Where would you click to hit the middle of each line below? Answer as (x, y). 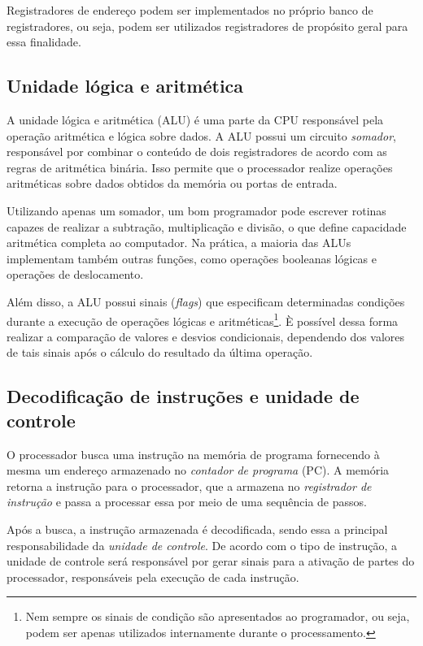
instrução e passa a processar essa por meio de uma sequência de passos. (187, 502)
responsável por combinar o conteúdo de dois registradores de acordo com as (197, 152)
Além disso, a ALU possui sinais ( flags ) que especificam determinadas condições (206, 301)
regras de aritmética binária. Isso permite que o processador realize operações (200, 167)
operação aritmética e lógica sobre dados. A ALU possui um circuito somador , (201, 135)
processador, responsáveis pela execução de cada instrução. (153, 577)
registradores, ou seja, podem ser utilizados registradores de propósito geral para (207, 26)
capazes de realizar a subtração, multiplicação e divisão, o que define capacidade (207, 226)
